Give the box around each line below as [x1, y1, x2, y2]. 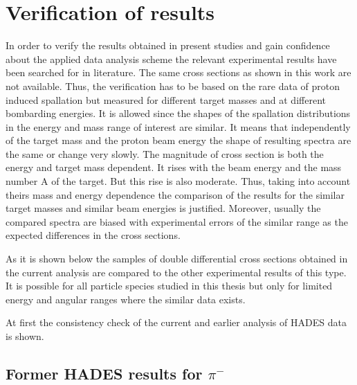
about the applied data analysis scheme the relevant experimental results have [6, 51, 337, 66]
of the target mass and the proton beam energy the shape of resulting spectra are [6, 133, 351, 147]
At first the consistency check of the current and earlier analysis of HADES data [6, 315, 347, 330]
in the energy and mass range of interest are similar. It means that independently [6, 119, 351, 134]
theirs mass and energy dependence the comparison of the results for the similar [6, 187, 345, 202]
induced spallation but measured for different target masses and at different [6, 92, 326, 107]
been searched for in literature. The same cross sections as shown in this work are [6, 65, 351, 80]
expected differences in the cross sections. [6, 228, 181, 242]
